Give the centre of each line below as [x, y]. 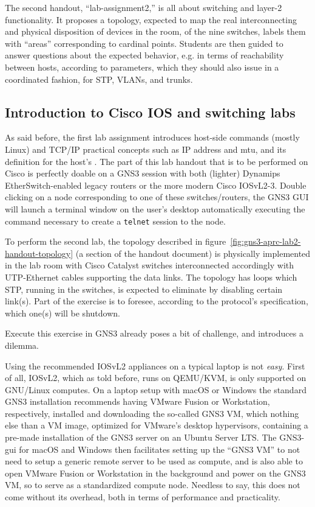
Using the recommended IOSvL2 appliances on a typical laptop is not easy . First [155, 365]
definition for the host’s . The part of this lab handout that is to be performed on [157, 161]
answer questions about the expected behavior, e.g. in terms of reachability [144, 55]
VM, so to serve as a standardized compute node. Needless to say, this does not [153, 485]
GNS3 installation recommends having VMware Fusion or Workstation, [137, 401]
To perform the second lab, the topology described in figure [116, 241]
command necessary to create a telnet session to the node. [115, 221]
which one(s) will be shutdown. [63, 313]
